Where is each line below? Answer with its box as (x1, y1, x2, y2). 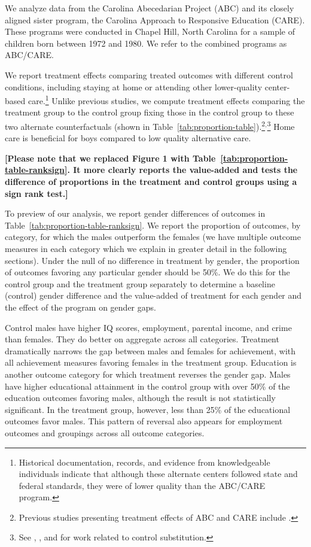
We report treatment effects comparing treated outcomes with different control (5, 68, 293, 81)
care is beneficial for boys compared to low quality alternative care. (5, 132, 251, 144)
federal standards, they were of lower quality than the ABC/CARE (19, 479, 266, 491)
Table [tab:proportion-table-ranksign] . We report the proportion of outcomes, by (5, 218, 301, 231)
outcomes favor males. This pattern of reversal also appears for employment (5, 415, 283, 427)
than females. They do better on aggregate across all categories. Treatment (5, 333, 279, 345)
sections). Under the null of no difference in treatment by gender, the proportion (5, 254, 300, 266)
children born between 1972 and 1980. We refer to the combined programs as (5, 37, 287, 49)
